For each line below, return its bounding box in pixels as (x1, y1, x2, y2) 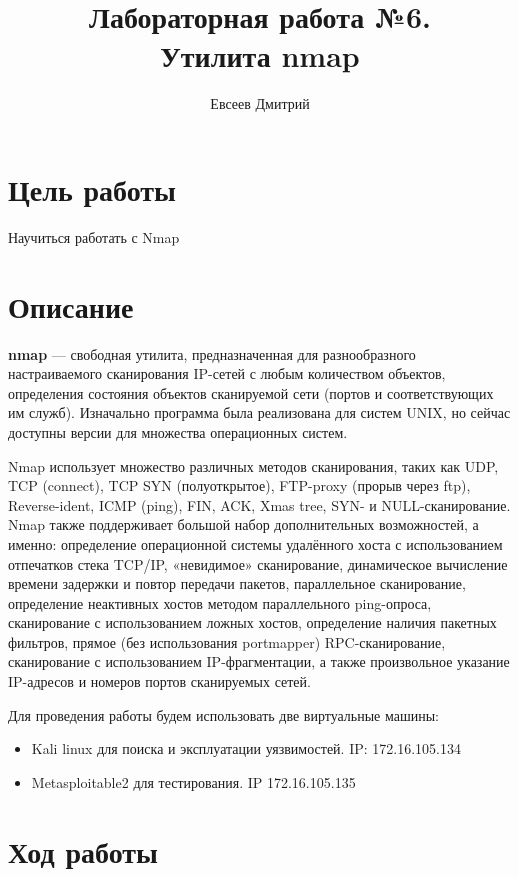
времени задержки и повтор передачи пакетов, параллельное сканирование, (8, 573, 466, 594)
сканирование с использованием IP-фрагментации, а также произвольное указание (8, 651, 510, 672)
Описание (8, 285, 134, 326)
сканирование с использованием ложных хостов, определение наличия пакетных (8, 612, 497, 633)
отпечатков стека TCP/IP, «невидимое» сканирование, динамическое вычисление (8, 553, 508, 574)
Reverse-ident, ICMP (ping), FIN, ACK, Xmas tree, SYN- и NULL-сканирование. (8, 494, 511, 515)
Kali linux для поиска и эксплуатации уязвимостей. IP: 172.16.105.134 (31, 738, 461, 759)
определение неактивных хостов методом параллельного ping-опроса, (8, 592, 432, 613)
